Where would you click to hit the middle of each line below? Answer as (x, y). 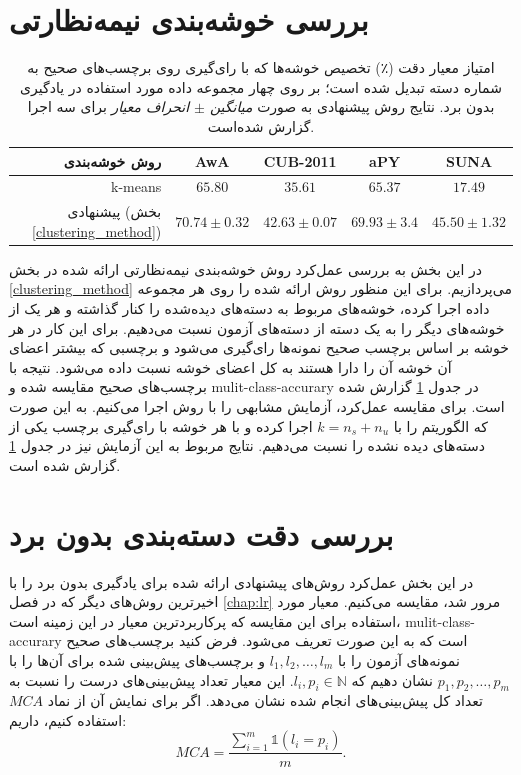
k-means (136, 186)
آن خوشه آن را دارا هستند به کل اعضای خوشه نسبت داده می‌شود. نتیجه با (230, 366)
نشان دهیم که (392, 679)
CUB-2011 (300, 160)
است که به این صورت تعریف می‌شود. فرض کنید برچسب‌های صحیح (267, 640)
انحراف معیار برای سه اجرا (108, 106)
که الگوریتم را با (440, 425)
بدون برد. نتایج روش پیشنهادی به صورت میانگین (352, 106)
